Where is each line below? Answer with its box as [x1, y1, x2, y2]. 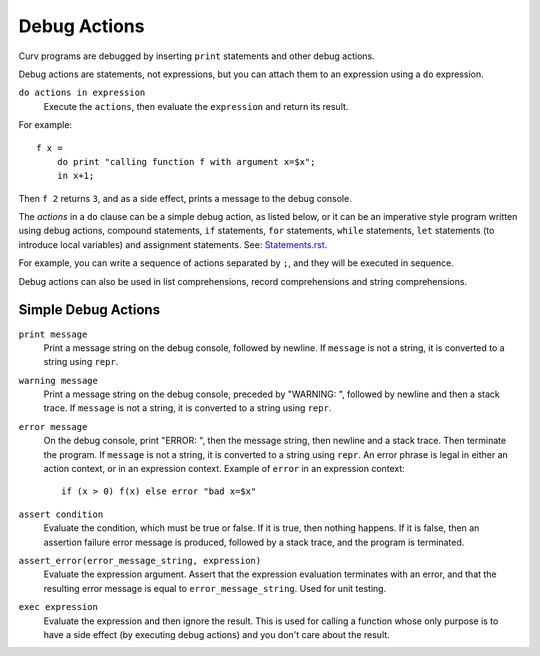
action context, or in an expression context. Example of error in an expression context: [43, 463, 405, 475]
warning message [18, 375, 99, 386]
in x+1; [56, 170, 95, 182]
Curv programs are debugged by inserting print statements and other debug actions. [18, 50, 375, 62]
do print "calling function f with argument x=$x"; [56, 156, 316, 167]
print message [18, 328, 88, 340]
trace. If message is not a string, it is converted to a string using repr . [43, 402, 332, 414]
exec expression [18, 601, 99, 613]
